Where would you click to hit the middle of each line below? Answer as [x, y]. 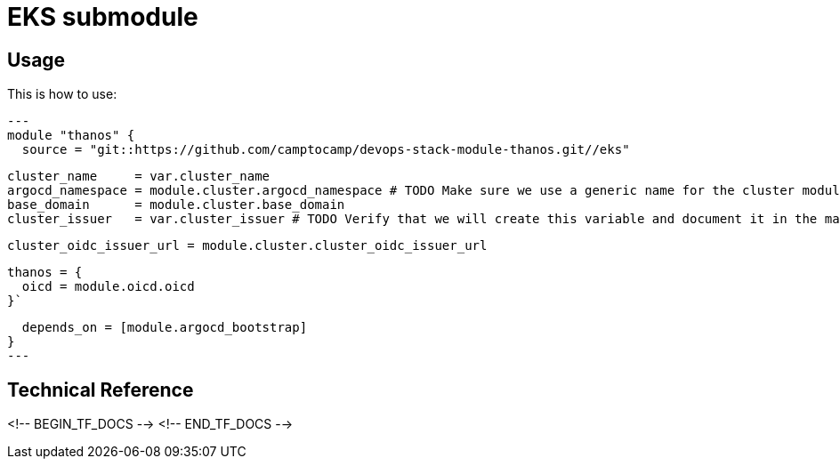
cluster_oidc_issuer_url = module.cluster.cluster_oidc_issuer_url [247, 246]
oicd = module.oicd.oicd [108, 287]
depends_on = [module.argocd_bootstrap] [165, 328]
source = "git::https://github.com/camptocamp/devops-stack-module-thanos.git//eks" [326, 150]
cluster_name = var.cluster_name [139, 177]
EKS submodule [103, 17]
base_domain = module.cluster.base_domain [176, 205]
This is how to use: [62, 94]
